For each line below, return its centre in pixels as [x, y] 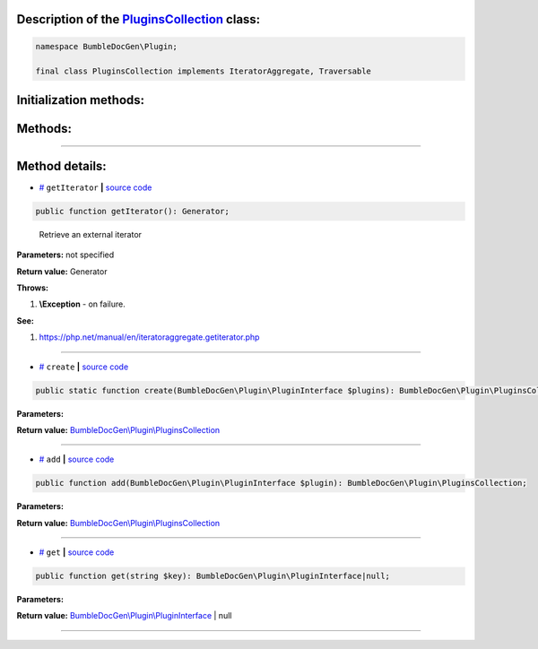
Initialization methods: [81, 100]
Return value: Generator [62, 271]
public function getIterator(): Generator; [133, 211]
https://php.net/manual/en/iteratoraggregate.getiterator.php [149, 337]
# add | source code [77, 459]
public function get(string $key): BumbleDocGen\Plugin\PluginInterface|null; [213, 576]
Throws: [33, 288]
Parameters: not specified [65, 255]
